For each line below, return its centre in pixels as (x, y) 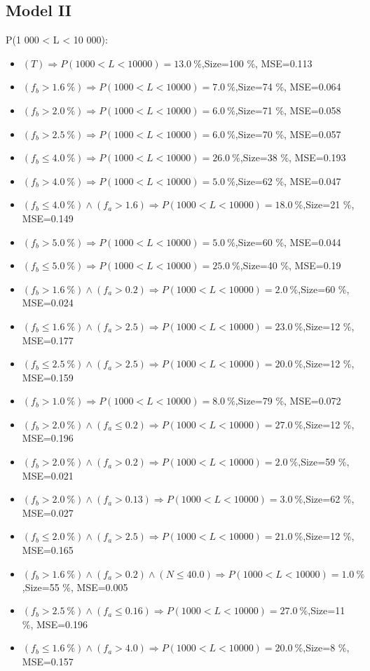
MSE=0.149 (48, 218)
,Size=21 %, (329, 204)
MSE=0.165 (48, 550)
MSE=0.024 (48, 303)
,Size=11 (327, 610)
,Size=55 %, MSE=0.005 (75, 587)
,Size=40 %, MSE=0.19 (290, 265)
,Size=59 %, (324, 462)
